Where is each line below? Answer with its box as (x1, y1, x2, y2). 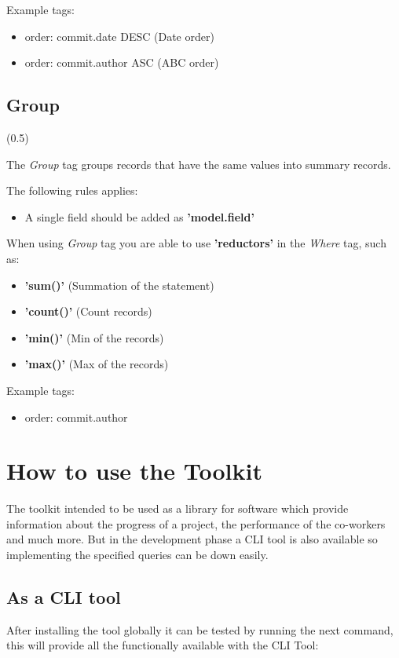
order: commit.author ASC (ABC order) (24, 54, 219, 71)
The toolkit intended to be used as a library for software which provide (6, 500, 349, 517)
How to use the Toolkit (6, 455, 262, 487)
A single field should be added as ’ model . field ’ (24, 208, 255, 225)
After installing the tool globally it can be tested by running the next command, (6, 621, 394, 638)
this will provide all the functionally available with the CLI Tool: (6, 637, 319, 653)
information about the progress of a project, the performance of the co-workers (6, 515, 386, 532)
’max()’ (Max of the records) (24, 356, 169, 372)
